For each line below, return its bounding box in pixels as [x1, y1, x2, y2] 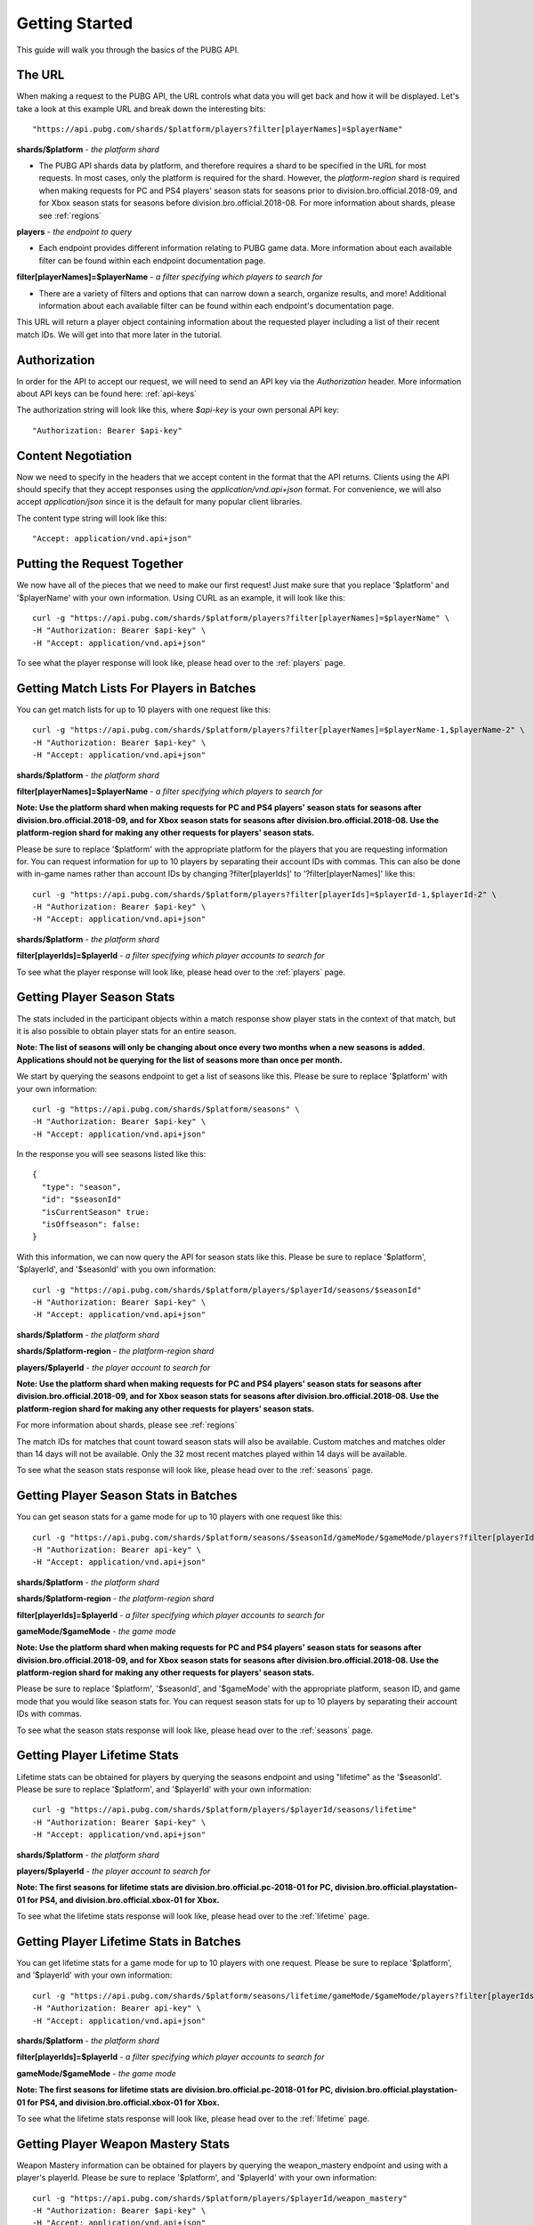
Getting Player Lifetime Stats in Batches [16, 1934, 241, 1949]
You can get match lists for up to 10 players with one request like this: [16, 704, 271, 716]
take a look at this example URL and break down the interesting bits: [16, 103, 266, 114]
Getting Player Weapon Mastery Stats [16, 2136, 231, 2151]
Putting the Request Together [16, 556, 184, 571]
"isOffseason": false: [41, 1219, 141, 1230]
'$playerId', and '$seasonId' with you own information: [16, 1264, 217, 1274]
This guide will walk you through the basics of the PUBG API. [16, 44, 239, 55]
